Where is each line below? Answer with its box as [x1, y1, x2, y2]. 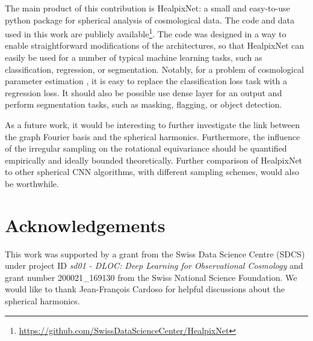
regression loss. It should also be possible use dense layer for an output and [5, 86, 282, 99]
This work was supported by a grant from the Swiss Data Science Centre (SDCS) [5, 247, 305, 260]
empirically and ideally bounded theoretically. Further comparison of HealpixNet [5, 153, 303, 166]
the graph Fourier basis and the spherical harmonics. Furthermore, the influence [5, 130, 300, 143]
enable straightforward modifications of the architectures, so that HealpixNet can [5, 39, 305, 52]
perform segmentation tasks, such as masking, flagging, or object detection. [5, 98, 282, 111]
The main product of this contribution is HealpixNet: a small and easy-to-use [5, 2, 290, 14]
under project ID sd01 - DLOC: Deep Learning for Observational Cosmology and [5, 259, 303, 272]
